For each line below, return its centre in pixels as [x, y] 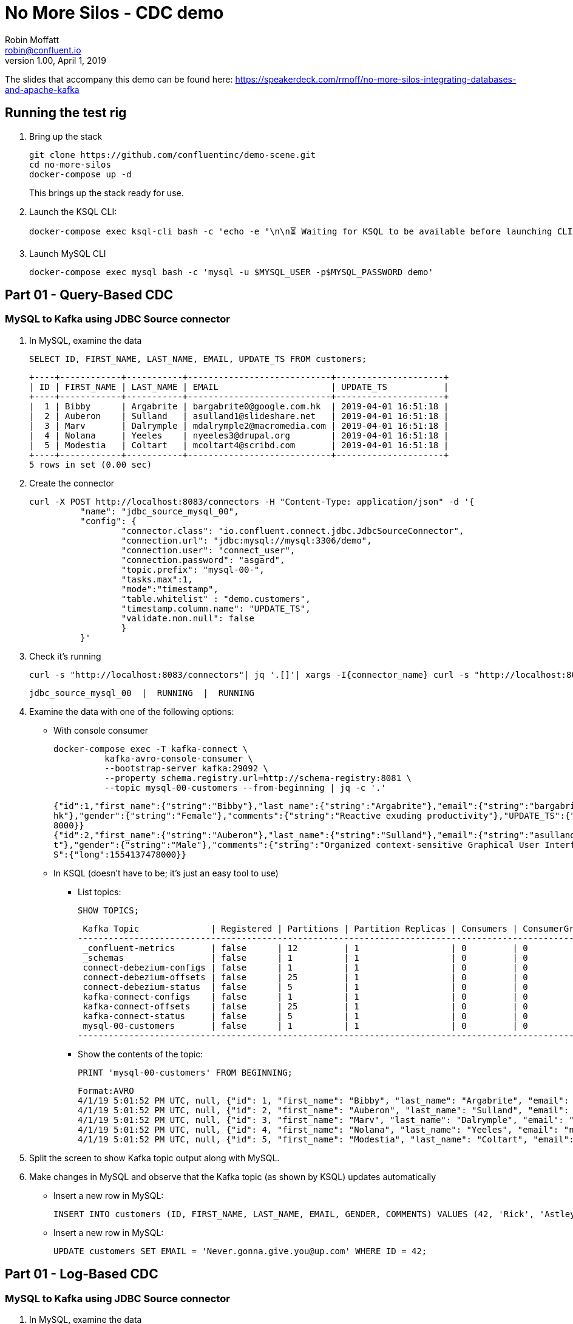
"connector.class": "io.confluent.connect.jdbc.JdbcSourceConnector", [293, 531]
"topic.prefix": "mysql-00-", [193, 569]
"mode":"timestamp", [170, 589]
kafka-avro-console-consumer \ [179, 758]
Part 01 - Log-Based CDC [82, 1274]
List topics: [100, 892]
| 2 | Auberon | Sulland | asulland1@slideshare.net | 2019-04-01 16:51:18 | [239, 416]
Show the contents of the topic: [141, 1054]
